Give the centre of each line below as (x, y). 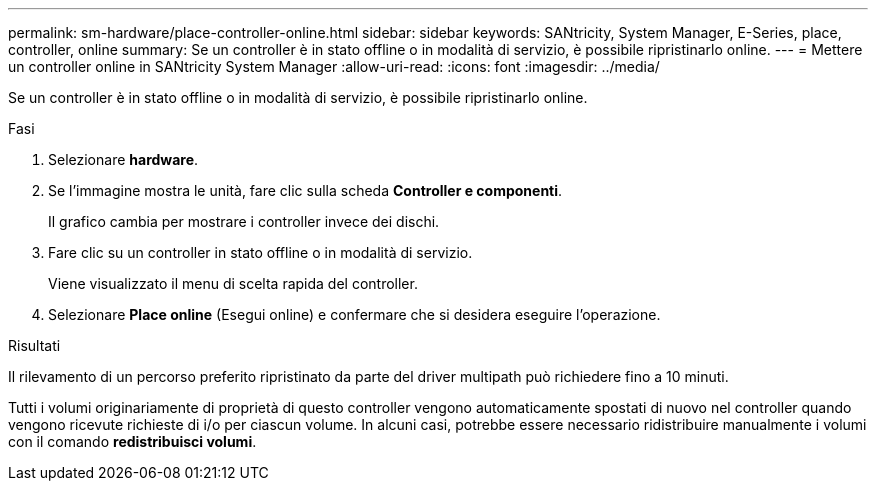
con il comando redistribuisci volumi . (132, 441)
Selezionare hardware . (123, 159)
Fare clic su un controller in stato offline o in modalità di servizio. (260, 252)
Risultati (34, 345)
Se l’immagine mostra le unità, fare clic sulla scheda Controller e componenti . (305, 190)
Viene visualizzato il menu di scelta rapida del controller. (233, 283)
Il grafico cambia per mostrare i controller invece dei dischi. (244, 221)
